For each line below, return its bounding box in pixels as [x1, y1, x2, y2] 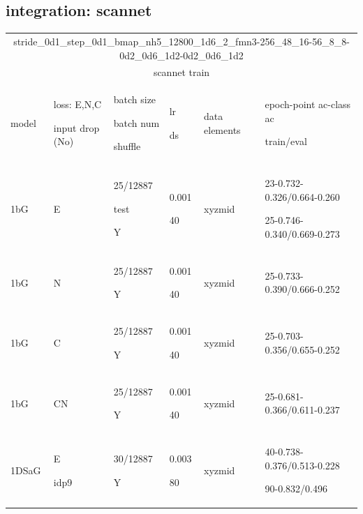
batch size [113, 92, 156, 107]
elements [204, 122, 241, 137]
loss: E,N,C [53, 97, 102, 112]
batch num [113, 115, 160, 130]
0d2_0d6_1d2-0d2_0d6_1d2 [119, 47, 244, 62]
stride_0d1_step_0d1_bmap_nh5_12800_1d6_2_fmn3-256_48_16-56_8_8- [13, 33, 350, 48]
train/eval [265, 134, 307, 149]
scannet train [153, 65, 210, 80]
